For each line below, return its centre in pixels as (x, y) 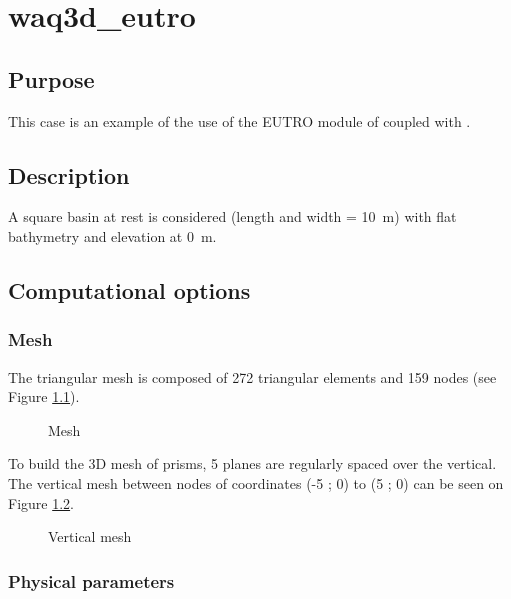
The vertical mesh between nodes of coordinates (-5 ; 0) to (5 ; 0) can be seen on (256, 482)
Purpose (51, 78)
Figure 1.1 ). (44, 396)
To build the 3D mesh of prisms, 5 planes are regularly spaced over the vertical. (252, 463)
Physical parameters (91, 580)
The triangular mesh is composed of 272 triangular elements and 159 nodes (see (252, 376)
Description (69, 174)
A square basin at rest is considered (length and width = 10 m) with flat (232, 216)
